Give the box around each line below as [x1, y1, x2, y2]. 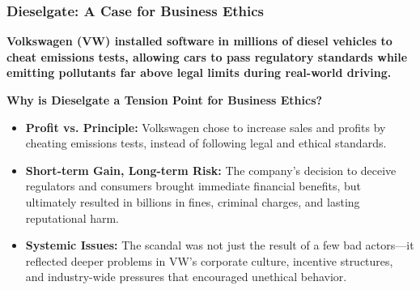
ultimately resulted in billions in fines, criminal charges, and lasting [25, 193, 360, 210]
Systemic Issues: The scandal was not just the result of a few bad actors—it [25, 237, 414, 254]
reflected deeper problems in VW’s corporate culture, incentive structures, [25, 252, 393, 269]
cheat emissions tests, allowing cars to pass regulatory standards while [6, 48, 408, 65]
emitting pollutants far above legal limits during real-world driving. [6, 64, 392, 81]
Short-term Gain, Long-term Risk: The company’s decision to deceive [25, 161, 397, 178]
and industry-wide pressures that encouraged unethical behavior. [25, 268, 347, 285]
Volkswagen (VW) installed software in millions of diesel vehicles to [6, 32, 392, 49]
